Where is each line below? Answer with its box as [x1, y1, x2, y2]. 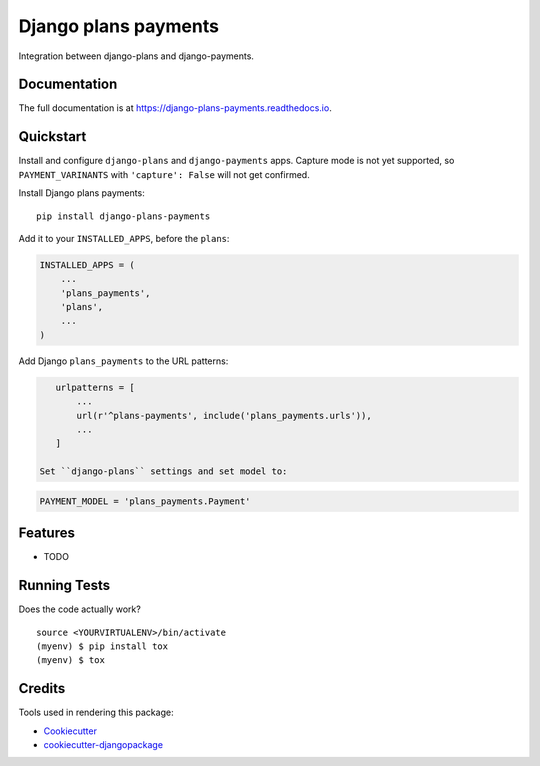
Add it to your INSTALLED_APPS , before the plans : [18, 232, 230, 244]
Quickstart [18, 128, 87, 145]
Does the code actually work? [18, 603, 142, 615]
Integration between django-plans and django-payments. [18, 50, 255, 62]
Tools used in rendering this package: [18, 706, 174, 719]
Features [18, 525, 75, 542]
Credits [18, 680, 66, 697]
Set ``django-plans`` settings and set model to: [39, 466, 288, 477]
